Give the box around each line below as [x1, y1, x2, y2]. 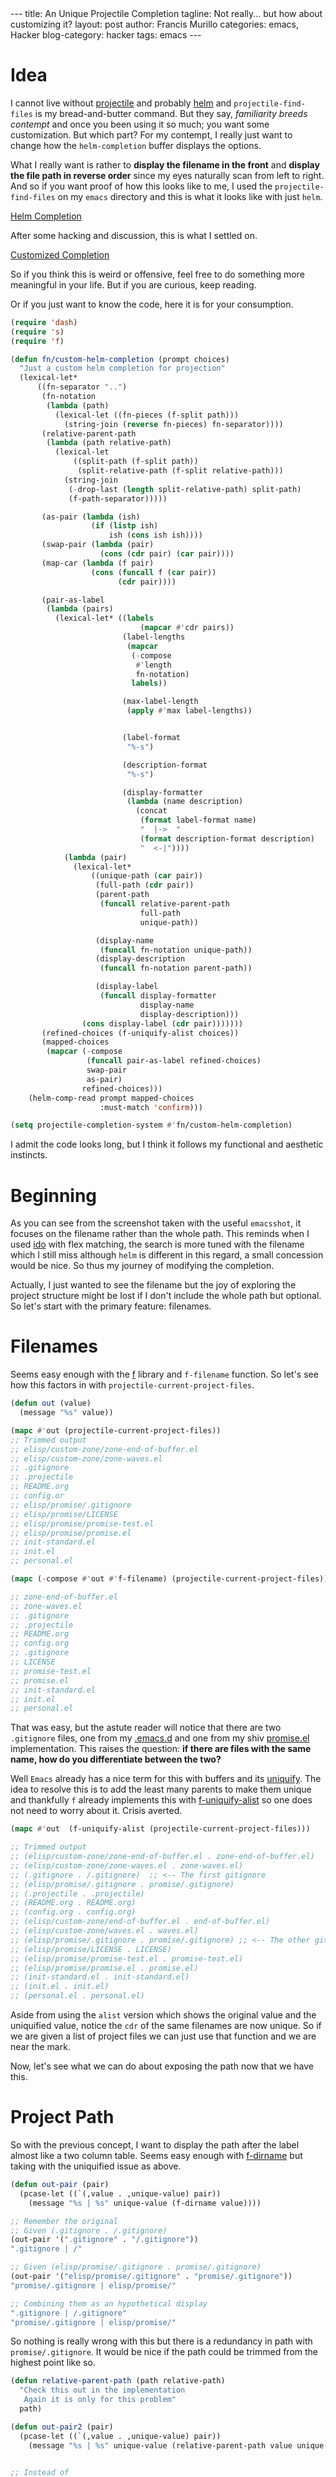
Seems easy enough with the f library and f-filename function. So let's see [10, 1368, 319, 1381]
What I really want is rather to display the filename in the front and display [10, 158, 320, 171]
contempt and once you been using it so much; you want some [10, 118, 270, 130]
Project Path [10, 2106, 115, 2129]
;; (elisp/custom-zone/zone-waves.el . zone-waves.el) [10, 1860, 244, 1871]
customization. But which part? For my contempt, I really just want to [10, 128, 293, 141]
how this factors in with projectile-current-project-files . [10, 1379, 255, 1391]
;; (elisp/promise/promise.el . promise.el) [10, 1963, 199, 1973]
